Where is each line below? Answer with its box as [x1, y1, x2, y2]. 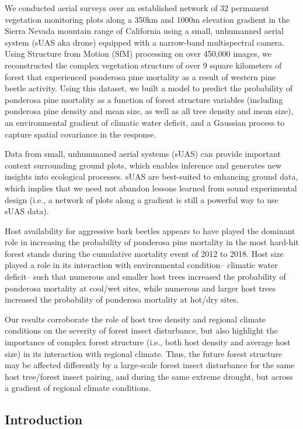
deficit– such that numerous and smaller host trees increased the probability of [5, 270, 286, 283]
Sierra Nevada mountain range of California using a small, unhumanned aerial [5, 25, 284, 37]
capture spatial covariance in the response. [5, 128, 156, 140]
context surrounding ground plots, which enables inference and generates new [5, 159, 282, 171]
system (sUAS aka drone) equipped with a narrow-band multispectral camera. [5, 36, 285, 48]
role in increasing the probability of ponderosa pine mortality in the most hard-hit [5, 236, 299, 248]
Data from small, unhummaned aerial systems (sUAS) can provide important [5, 147, 281, 160]
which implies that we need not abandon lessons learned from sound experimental [5, 181, 297, 194]
